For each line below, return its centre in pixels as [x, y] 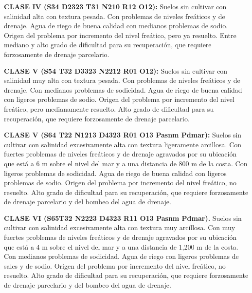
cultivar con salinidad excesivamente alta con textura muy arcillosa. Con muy [120, 227]
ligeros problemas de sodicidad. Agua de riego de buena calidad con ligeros [115, 173]
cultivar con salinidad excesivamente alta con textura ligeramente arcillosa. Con [123, 144]
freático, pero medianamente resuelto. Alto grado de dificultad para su [109, 108]
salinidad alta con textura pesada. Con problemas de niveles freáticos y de [115, 16]
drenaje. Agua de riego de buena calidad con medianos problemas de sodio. [116, 26]
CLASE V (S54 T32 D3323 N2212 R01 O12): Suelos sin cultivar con [116, 70]
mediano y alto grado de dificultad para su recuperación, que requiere [108, 45]
